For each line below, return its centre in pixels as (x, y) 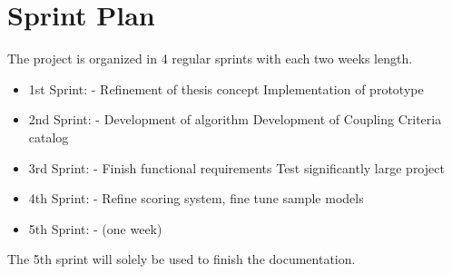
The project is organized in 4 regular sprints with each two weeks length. (210, 59)
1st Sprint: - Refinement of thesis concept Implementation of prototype (226, 88)
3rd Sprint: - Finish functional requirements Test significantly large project (236, 167)
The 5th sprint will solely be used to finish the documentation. (182, 259)
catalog (49, 137)
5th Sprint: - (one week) (95, 228)
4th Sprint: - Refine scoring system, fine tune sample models (196, 198)
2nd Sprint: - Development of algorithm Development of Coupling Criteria (235, 119)
